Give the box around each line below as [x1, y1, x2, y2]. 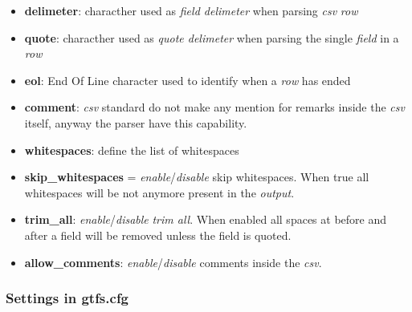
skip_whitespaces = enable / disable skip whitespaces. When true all [24, 168, 369, 185]
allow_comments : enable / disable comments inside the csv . [24, 253, 322, 270]
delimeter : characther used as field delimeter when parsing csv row [24, 2, 358, 18]
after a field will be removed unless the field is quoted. [24, 226, 292, 243]
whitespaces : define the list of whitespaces [24, 141, 239, 158]
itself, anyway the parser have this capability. [24, 114, 247, 131]
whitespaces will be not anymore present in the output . [24, 184, 295, 201]
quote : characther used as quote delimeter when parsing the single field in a [24, 29, 399, 46]
